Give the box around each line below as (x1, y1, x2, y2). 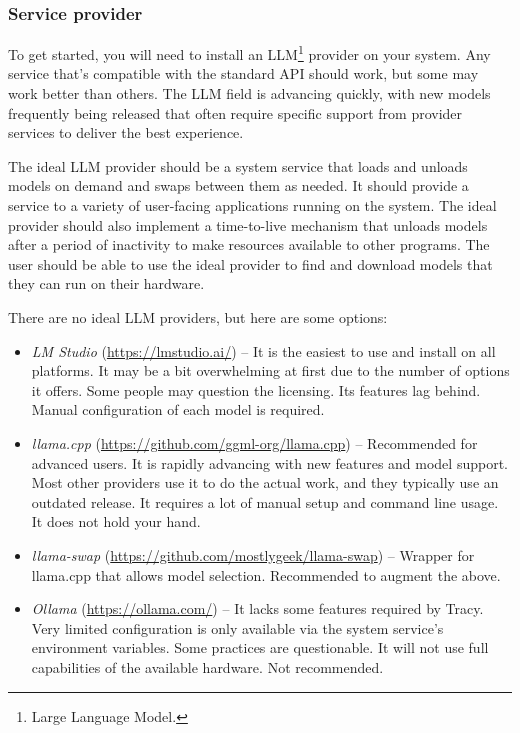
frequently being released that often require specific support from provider (8, 102, 463, 123)
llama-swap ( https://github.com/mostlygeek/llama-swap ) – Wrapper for (31, 544, 475, 565)
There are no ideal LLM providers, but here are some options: (8, 307, 388, 327)
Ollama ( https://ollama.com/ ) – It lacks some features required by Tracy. (31, 598, 484, 619)
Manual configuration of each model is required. (31, 399, 325, 420)
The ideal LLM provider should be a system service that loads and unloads (8, 155, 468, 176)
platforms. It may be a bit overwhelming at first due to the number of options (31, 360, 510, 381)
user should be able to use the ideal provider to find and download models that (8, 253, 493, 274)
